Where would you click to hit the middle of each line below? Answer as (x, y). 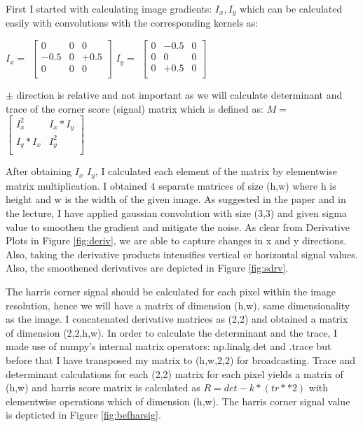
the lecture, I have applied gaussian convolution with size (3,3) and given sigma (176, 213)
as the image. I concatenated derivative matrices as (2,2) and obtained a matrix (177, 319)
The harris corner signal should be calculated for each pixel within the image (171, 291)
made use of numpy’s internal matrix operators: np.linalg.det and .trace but (169, 346)
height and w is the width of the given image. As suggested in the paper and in (176, 199)
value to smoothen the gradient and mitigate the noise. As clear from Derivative (178, 226)
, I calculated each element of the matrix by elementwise (216, 171)
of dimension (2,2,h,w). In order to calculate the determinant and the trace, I (172, 332)
